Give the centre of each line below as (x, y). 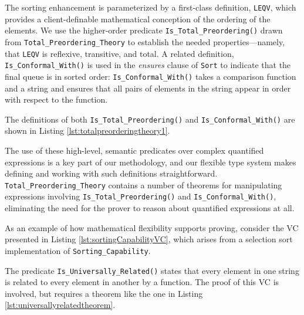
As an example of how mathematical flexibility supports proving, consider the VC (152, 227)
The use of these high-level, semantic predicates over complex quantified (134, 150)
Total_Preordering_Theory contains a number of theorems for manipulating (143, 184)
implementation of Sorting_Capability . (78, 250)
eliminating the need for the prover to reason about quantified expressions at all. (150, 208)
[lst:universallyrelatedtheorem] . (60, 305)
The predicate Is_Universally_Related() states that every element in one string (152, 270)
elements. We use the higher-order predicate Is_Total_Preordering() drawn (144, 30)
